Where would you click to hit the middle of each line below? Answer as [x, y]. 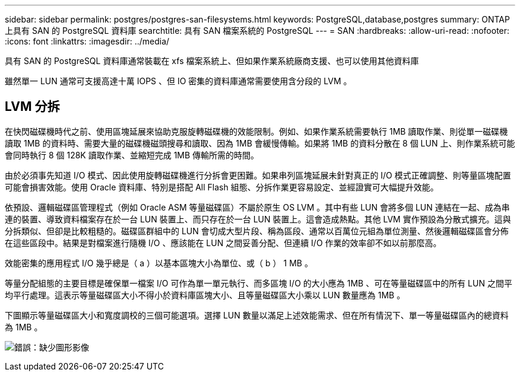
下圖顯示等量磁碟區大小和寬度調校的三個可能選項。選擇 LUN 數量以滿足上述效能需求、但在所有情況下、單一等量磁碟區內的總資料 [257, 315]
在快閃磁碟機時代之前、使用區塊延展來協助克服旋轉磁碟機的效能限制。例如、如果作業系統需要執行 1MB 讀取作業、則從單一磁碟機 [256, 131]
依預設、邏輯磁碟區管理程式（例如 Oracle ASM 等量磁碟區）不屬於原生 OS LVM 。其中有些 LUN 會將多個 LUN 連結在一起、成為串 [257, 207]
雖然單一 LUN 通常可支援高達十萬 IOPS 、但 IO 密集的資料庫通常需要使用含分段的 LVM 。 [178, 81]
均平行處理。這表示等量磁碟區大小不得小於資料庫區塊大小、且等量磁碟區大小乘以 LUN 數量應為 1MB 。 [205, 295]
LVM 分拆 [32, 107]
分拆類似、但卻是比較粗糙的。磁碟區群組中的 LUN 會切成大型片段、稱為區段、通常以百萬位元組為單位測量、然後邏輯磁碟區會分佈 [257, 231]
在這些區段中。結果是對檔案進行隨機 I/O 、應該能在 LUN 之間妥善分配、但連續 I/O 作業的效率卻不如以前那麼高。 [223, 243]
